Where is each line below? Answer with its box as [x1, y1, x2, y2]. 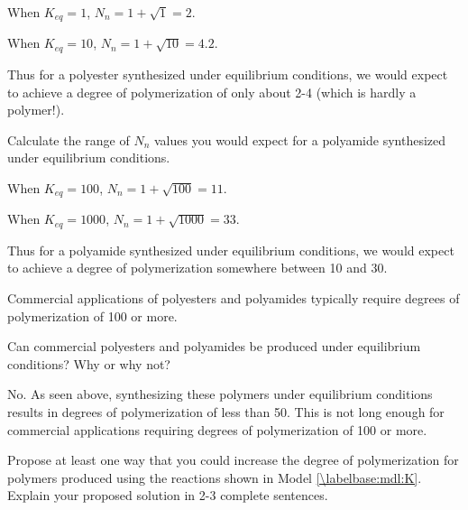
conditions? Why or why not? [7, 354, 170, 373]
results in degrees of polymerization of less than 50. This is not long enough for [7, 402, 445, 421]
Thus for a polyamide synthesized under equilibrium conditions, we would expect [7, 240, 454, 259]
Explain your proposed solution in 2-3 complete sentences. [7, 486, 328, 505]
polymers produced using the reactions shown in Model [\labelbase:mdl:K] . [7, 468, 422, 487]
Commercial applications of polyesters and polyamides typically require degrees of [7, 288, 460, 307]
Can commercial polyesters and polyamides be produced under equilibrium [7, 337, 421, 356]
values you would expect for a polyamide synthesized [154, 130, 446, 149]
